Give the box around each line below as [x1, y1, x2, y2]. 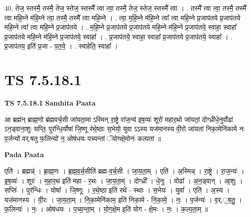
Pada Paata [4, 149, 44, 160]
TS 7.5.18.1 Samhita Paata [4, 98, 96, 108]
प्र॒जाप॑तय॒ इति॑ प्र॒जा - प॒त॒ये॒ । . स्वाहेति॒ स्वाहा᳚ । [4, 41, 118, 51]
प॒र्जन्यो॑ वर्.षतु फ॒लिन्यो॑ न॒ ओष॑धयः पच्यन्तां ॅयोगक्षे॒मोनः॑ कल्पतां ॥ [4, 133, 161, 143]
